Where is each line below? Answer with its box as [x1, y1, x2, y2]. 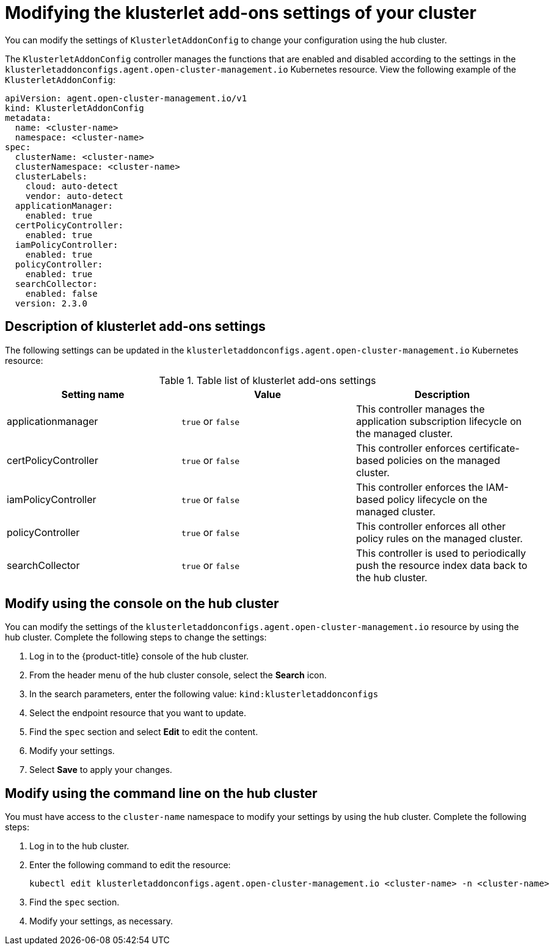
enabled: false [25, 288, 98, 299]
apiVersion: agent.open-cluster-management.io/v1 [5, 93, 247, 103]
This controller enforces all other [355, 520, 506, 532]
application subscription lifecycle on [355, 415, 522, 427]
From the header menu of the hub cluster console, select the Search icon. [29, 670, 327, 681]
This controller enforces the [355, 480, 483, 493]
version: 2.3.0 [15, 298, 87, 308]
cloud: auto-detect [25, 181, 118, 191]
